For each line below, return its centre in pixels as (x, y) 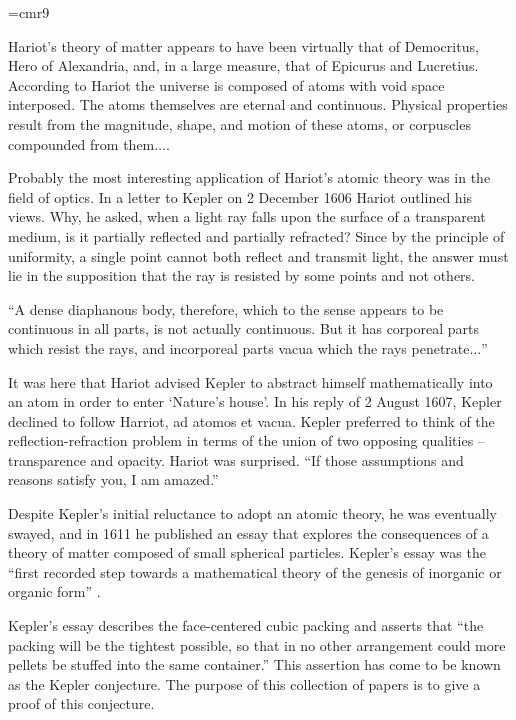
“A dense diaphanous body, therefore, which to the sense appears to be (226, 308)
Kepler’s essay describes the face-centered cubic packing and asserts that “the (246, 625)
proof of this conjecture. (81, 703)
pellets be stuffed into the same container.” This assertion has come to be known (254, 664)
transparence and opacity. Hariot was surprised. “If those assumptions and (236, 459)
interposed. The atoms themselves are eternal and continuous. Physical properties (258, 104)
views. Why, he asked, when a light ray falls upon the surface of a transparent (247, 216)
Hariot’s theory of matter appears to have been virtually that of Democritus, (243, 45)
